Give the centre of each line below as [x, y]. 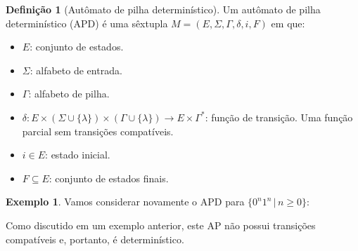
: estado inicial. [78, 155]
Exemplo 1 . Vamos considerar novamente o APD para [125, 202]
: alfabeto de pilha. [69, 94]
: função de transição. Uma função [279, 117]
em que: [288, 23]
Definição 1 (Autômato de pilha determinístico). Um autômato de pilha [163, 9]
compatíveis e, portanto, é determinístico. [95, 239]
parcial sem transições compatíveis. [98, 131]
